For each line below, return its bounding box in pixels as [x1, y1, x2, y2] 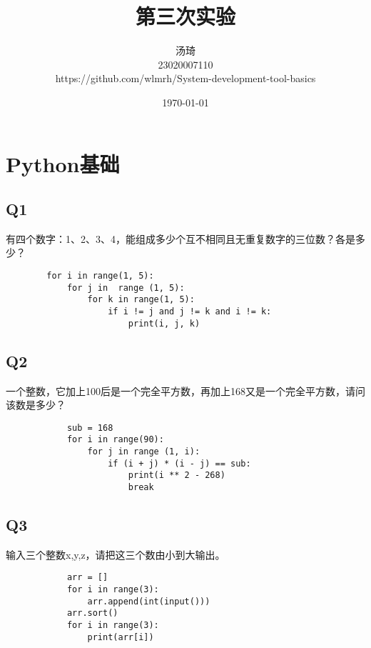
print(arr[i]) [87, 632, 154, 642]
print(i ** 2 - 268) [128, 470, 225, 481]
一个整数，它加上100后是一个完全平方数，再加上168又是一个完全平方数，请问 [6, 383, 365, 398]
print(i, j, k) [128, 318, 200, 329]
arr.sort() [66, 608, 118, 619]
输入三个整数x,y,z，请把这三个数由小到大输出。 [6, 547, 225, 562]
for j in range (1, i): [87, 447, 200, 457]
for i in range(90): [66, 434, 164, 445]
